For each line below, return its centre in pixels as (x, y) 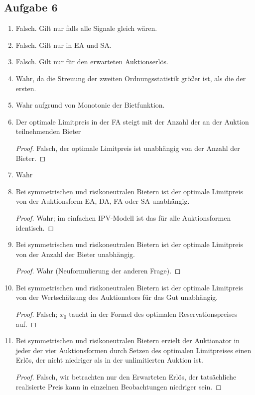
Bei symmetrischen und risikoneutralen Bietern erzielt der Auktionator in (128, 340)
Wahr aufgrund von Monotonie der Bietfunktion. (90, 105)
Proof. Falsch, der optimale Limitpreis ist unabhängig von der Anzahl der (128, 148)
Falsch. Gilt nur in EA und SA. (64, 45)
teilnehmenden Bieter (48, 131)
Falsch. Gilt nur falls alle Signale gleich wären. (86, 28)
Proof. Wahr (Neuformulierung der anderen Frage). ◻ (98, 271)
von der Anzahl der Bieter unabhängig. (75, 254)
